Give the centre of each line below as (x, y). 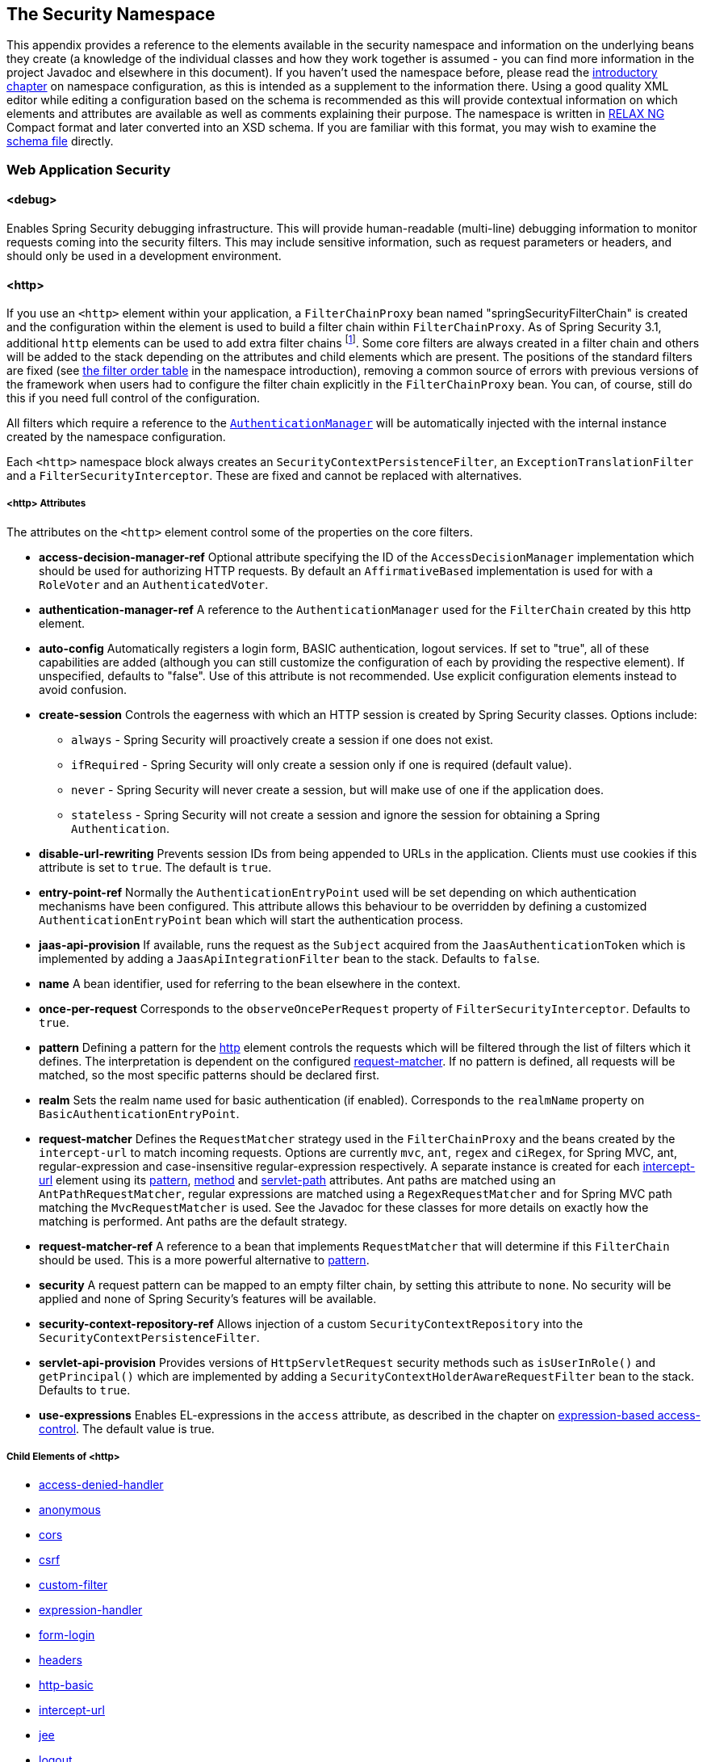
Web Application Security (89, 169)
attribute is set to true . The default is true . (155, 867)
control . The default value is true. (127, 1428)
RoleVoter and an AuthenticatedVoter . (154, 584)
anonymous (70, 1510)
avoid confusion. (83, 689)
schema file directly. (60, 141)
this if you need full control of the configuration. (133, 397)
